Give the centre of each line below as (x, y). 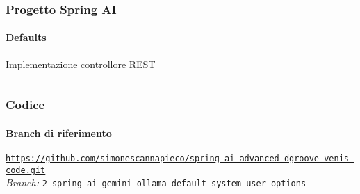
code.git (26, 170)
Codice (25, 105)
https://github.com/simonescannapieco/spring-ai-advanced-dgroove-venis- (180, 158)
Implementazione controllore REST (81, 64)
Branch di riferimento (59, 132)
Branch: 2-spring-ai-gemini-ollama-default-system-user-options (156, 183)
